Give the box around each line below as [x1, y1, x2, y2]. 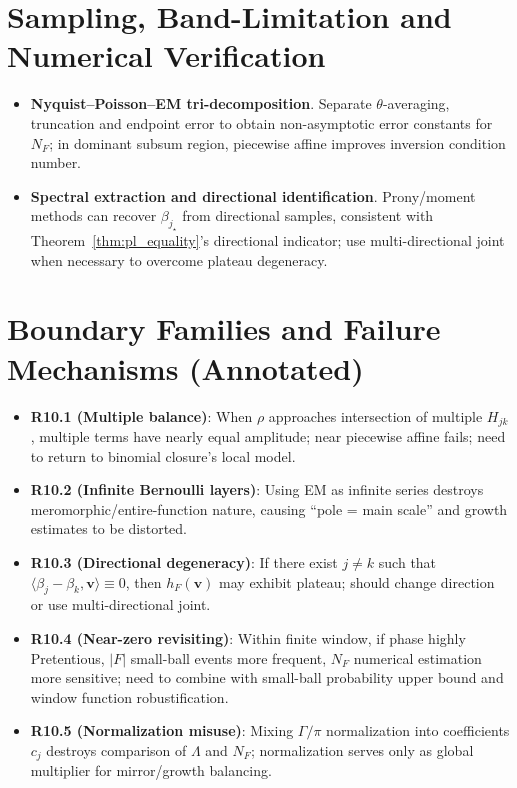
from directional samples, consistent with [182, 205, 434, 226]
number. [30, 152, 82, 173]
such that [378, 551, 437, 572]
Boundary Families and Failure [7, 308, 441, 349]
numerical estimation [353, 647, 482, 668]
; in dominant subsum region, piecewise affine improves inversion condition [49, 132, 506, 153]
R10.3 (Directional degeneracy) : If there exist [30, 551, 338, 572]
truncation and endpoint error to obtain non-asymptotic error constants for [30, 112, 493, 133]
